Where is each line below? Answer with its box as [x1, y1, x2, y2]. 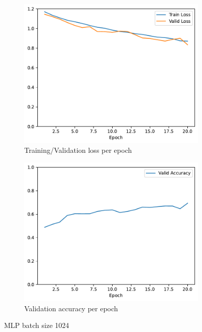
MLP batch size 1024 [4, 320, 69, 330]
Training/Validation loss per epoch [24, 145, 132, 155]
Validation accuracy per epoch [24, 303, 118, 313]
